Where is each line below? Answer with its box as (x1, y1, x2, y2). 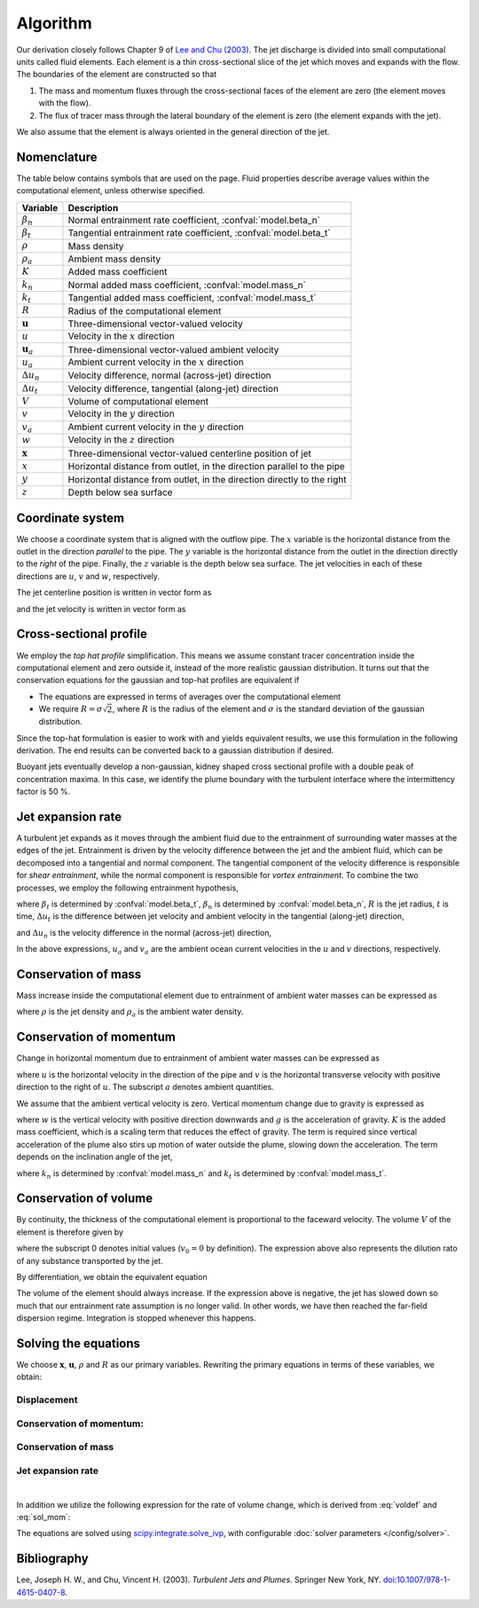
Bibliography (16, 1551, 89, 1566)
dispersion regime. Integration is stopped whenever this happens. (16, 1313, 256, 1323)
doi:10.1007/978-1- (382, 1574, 452, 1585)
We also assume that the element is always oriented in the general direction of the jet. (16, 126, 330, 137)
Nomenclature (16, 149, 98, 164)
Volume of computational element (67, 396, 209, 408)
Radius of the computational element (67, 304, 222, 317)
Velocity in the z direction (67, 434, 175, 446)
